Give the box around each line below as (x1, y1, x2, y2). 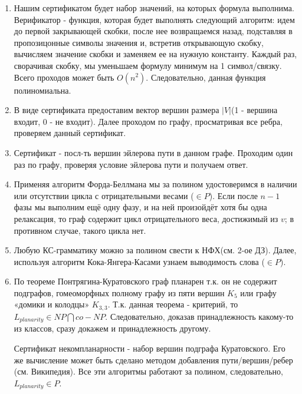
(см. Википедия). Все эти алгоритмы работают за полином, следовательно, (14, 365, 283, 378)
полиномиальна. (14, 84, 71, 96)
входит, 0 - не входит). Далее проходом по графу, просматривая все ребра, (14, 115, 283, 127)
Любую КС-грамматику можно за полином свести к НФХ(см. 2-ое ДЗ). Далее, (14, 244, 297, 256)
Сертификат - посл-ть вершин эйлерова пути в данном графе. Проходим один (14, 146, 293, 158)
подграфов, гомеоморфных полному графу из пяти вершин (14, 286, 225, 299)
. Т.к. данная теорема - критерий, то (107, 298, 238, 310)
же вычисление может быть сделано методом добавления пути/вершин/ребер (14, 353, 293, 366)
